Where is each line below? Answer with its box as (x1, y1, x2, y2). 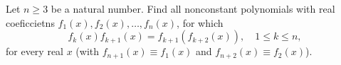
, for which (177, 15, 224, 30)
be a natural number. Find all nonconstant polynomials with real (51, 1, 335, 16)
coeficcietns (6, 15, 55, 30)
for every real (6, 44, 64, 59)
